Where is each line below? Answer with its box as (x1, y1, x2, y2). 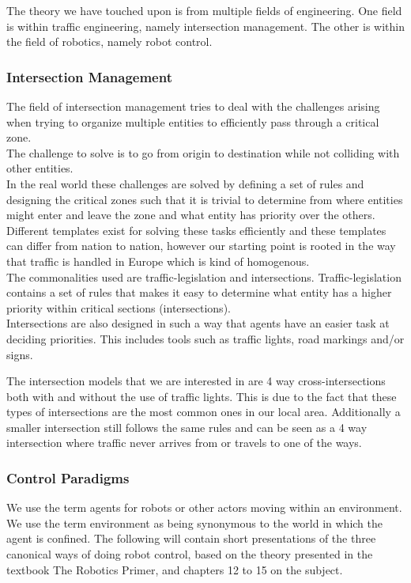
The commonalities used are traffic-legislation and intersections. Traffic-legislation (6, 268, 402, 285)
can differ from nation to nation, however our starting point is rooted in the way (6, 237, 396, 254)
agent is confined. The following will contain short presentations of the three (6, 530, 376, 547)
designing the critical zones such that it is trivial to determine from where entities (6, 191, 403, 207)
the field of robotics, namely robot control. (6, 33, 213, 50)
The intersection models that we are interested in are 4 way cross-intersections (6, 373, 386, 389)
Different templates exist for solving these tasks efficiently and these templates (6, 221, 386, 238)
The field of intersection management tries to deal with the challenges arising (6, 98, 380, 114)
